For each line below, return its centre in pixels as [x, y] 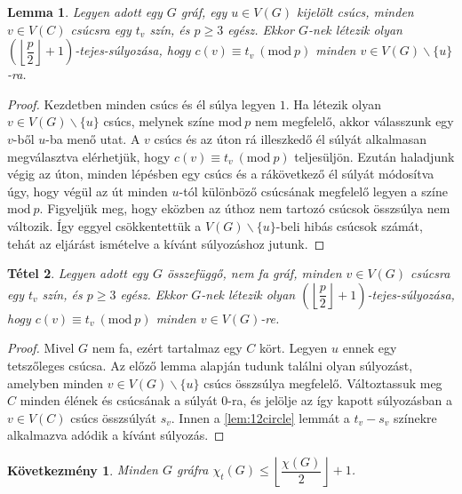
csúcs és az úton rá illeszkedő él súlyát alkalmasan [291, 138]
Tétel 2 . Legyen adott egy [78, 273]
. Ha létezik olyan [333, 104]
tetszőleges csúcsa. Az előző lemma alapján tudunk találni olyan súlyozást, [210, 365]
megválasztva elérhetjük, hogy [89, 156]
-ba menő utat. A [93, 138]
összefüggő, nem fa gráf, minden [254, 273]
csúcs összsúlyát [114, 417]
